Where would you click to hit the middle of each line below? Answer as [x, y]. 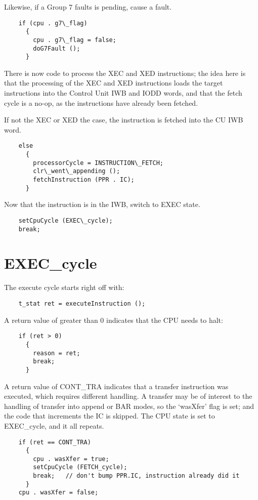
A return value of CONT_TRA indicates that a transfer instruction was [116, 386]
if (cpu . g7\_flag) [53, 23]
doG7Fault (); [57, 48]
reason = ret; [57, 353]
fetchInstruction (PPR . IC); [84, 180]
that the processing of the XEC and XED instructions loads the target [114, 83]
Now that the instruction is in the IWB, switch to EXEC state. [102, 204]
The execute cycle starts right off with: [64, 287]
